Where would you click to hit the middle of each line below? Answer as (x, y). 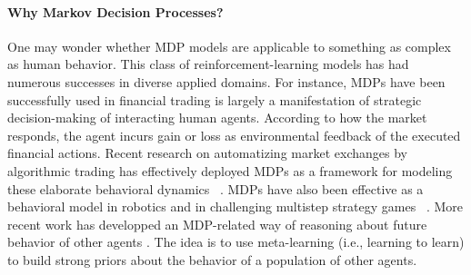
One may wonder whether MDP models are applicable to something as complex (229, 46)
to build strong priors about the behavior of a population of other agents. (212, 259)
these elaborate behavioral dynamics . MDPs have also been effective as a (215, 188)
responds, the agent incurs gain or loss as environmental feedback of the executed (234, 135)
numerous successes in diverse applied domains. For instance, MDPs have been (226, 81)
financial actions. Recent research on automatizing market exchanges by (207, 153)
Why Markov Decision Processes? (115, 11)
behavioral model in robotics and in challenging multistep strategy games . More (235, 206)
